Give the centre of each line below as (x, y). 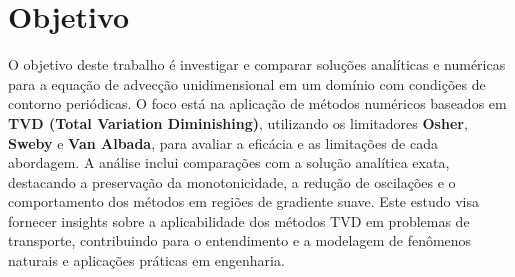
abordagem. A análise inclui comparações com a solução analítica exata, (229, 162)
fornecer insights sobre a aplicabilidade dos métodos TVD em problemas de (239, 220)
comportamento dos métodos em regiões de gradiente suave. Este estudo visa (243, 201)
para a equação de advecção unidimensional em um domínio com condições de (247, 83)
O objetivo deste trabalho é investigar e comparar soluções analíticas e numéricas (257, 64)
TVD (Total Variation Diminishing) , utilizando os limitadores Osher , (238, 122)
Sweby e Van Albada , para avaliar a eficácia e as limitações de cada (223, 142)
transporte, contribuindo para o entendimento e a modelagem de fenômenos (240, 240)
